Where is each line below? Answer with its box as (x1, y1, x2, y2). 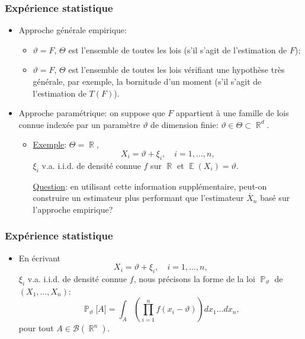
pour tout (18, 322, 54, 334)
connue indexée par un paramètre (18, 118, 140, 130)
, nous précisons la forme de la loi (133, 272, 255, 284)
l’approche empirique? (33, 203, 113, 215)
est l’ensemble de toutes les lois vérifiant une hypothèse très (68, 63, 285, 76)
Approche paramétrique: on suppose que (18, 107, 165, 119)
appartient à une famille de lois (176, 107, 289, 119)
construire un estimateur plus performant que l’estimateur (33, 191, 244, 204)
